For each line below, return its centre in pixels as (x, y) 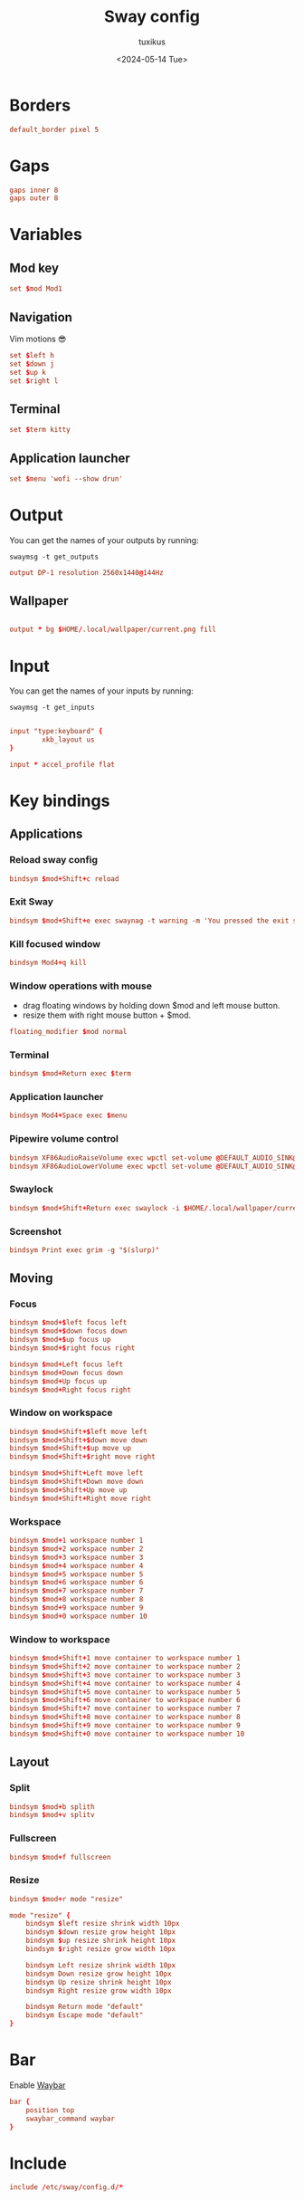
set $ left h (32, 355)
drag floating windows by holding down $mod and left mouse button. (151, 1006)
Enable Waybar (38, 2085)
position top (50, 2110)
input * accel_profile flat (62, 764)
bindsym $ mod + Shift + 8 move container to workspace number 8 (125, 1718)
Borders (40, 105)
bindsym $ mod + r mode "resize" (66, 1899)
